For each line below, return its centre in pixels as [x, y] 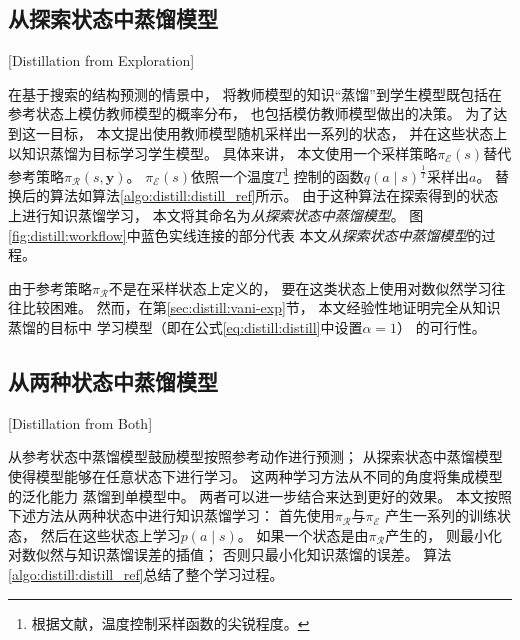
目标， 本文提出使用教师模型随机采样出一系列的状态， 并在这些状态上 [278, 132]
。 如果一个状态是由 [303, 534]
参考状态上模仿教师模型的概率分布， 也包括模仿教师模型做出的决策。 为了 [251, 113]
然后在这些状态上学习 [110, 534]
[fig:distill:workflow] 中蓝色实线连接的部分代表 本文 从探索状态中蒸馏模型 [238, 234]
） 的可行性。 [441, 326]
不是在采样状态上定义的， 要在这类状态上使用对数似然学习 [300, 287]
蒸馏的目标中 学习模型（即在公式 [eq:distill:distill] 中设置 [185, 326]
